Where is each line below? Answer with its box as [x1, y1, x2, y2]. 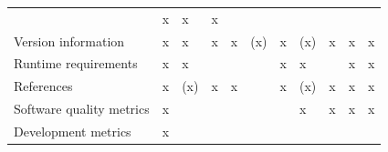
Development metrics [14, 121, 131, 140]
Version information [14, 31, 125, 50]
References [14, 76, 73, 96]
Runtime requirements [14, 54, 138, 73]
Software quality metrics [14, 99, 150, 118]
